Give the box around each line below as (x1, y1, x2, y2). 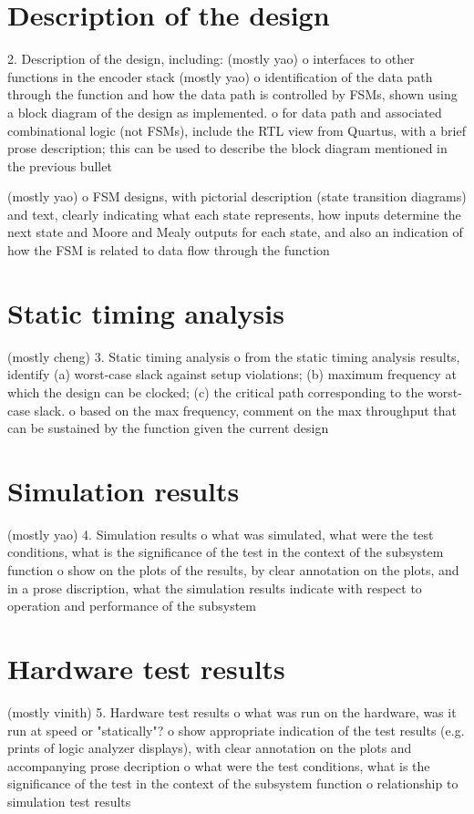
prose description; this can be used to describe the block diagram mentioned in (7, 139, 448, 158)
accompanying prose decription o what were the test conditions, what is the (7, 756, 430, 775)
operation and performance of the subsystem (7, 596, 256, 615)
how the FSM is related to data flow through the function (7, 241, 330, 260)
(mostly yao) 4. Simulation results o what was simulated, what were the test (7, 524, 434, 543)
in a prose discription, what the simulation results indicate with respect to (7, 578, 422, 597)
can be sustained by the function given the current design (7, 418, 329, 438)
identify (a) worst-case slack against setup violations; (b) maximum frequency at (7, 365, 457, 384)
